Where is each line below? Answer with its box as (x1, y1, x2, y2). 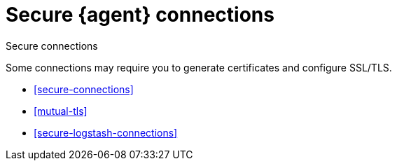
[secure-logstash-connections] (34, 126, 178, 139)
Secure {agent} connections (6, 3, 274, 27)
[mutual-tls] (34, 104, 88, 117)
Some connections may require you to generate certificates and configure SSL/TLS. (6, 61, 392, 74)
